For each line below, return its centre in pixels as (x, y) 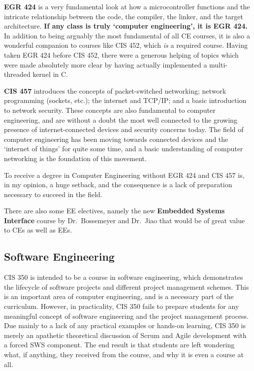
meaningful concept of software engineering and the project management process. (126, 316)
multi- (218, 64)
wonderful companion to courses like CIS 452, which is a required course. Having (126, 45)
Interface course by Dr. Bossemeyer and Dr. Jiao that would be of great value (125, 220)
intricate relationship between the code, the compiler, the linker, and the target (124, 16)
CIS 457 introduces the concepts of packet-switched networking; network (115, 90)
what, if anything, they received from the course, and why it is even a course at (124, 354)
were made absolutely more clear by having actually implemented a (106, 64)
